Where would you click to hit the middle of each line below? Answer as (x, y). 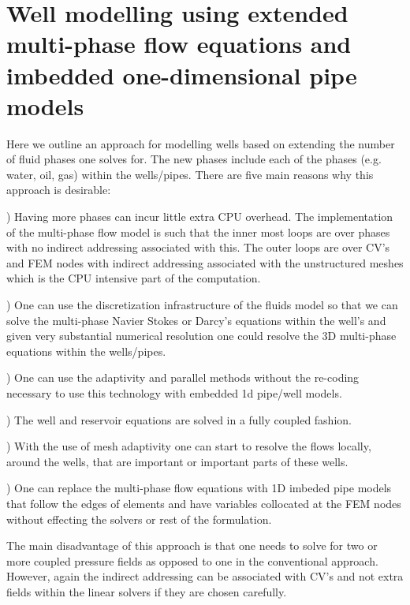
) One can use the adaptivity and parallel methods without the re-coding (183, 377)
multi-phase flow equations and (179, 44)
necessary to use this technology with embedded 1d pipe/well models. (174, 393)
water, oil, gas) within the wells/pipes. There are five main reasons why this (190, 174)
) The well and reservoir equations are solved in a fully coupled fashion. (179, 419)
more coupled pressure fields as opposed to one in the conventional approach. (192, 560)
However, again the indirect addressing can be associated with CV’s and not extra (205, 576)
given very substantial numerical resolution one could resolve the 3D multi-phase (201, 336)
